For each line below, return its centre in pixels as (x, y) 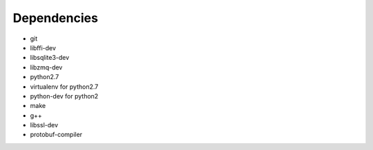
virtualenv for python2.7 (64, 87)
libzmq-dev (46, 67)
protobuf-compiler (56, 135)
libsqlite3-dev (50, 58)
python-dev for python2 (64, 96)
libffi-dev (43, 47)
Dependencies (55, 18)
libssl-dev (44, 125)
